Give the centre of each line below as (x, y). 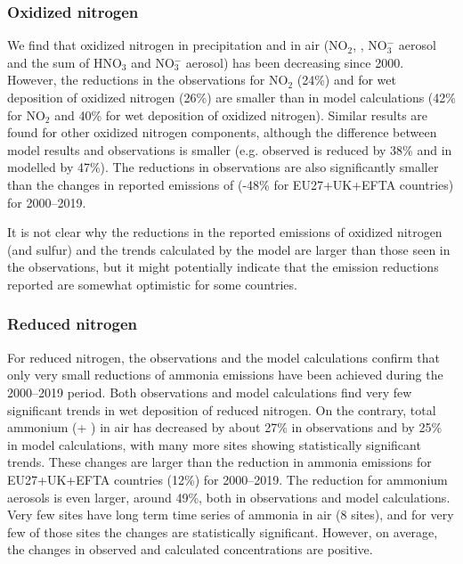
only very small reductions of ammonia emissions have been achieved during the (225, 375)
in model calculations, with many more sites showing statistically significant (214, 444)
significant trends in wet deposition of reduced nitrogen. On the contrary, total (222, 409)
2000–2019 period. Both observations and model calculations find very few (210, 392)
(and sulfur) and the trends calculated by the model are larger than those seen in (229, 249)
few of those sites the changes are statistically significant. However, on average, (223, 531)
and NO (153, 62)
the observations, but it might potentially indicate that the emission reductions (223, 267)
